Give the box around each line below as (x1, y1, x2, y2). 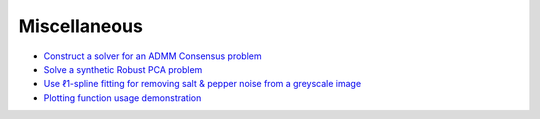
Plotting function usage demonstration (43, 91, 202, 104)
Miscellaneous (18, 15, 144, 37)
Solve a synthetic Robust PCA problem (43, 63, 203, 75)
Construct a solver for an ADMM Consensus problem (43, 50, 262, 62)
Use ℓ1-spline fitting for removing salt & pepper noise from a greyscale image (43, 78, 362, 90)
